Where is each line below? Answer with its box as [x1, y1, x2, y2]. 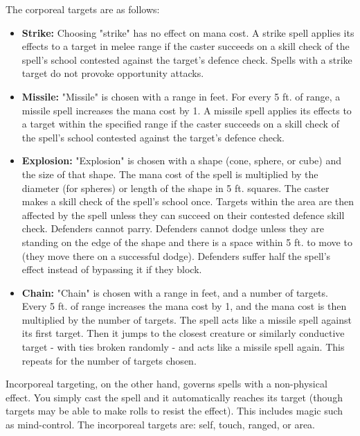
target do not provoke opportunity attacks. [21, 66, 204, 80]
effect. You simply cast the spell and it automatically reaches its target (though [6, 390, 343, 404]
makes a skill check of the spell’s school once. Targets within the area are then [21, 194, 354, 209]
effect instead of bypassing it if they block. [21, 262, 202, 277]
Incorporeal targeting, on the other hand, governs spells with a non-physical [6, 376, 327, 391]
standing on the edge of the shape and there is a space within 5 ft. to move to [21, 234, 352, 249]
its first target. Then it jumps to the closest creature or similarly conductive [21, 326, 345, 340]
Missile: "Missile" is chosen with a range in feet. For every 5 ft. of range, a [21, 89, 341, 103]
